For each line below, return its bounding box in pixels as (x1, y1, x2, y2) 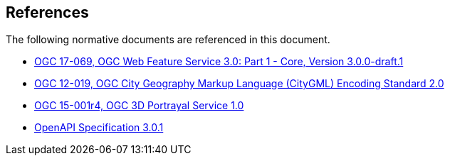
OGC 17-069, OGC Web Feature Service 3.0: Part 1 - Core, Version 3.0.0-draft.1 (34, 55, 404, 68)
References (6, 4, 89, 21)
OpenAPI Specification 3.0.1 (34, 121, 164, 134)
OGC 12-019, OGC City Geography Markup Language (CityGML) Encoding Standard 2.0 (34, 77, 444, 90)
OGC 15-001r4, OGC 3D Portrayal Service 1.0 (34, 99, 244, 112)
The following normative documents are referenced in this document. (6, 33, 330, 46)
